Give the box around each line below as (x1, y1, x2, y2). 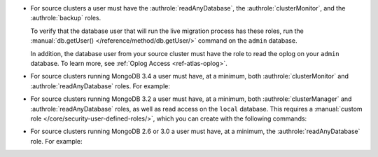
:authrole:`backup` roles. (30, 14, 101, 22)
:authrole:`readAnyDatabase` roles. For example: (30, 81, 171, 90)
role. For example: (30, 137, 83, 145)
